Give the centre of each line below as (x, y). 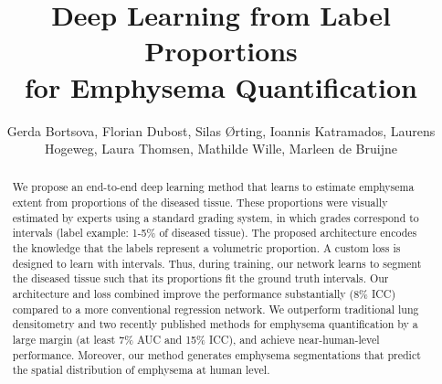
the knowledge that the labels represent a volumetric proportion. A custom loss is (206, 248)
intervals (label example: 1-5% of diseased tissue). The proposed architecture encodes (215, 233)
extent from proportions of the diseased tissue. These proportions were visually (200, 203)
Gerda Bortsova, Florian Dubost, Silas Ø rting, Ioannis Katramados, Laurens (221, 130)
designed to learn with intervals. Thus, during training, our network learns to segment (217, 263)
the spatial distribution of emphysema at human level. (141, 370)
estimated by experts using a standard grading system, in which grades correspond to (216, 217)
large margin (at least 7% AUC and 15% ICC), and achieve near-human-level (196, 340)
